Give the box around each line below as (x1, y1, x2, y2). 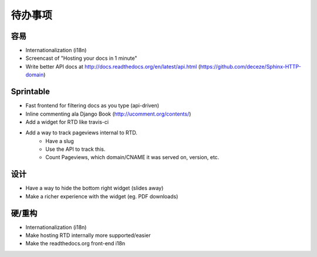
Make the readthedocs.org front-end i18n (25, 240, 126, 247)
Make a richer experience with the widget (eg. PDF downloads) (25, 192, 178, 199)
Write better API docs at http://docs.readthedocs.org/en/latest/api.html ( (25, 63, 201, 70)
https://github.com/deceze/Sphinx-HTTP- (200, 63, 302, 70)
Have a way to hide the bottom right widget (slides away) (25, 185, 164, 192)
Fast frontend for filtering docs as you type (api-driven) (25, 102, 160, 109)
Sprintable (11, 87, 50, 97)
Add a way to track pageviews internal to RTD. (25, 129, 138, 136)
